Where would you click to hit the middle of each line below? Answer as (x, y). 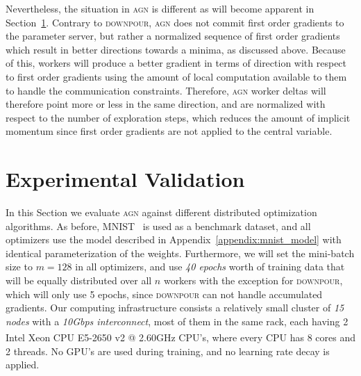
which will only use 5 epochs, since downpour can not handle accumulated (164, 294)
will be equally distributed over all (79, 280)
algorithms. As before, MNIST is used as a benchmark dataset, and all (158, 226)
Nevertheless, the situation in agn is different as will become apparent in (160, 8)
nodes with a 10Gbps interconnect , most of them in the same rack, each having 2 (177, 321)
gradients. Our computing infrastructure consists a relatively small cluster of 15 (175, 308)
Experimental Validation (125, 179)
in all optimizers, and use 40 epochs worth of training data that (210, 267)
